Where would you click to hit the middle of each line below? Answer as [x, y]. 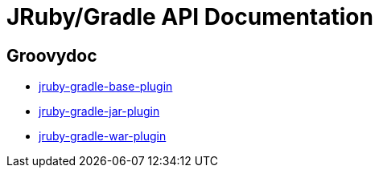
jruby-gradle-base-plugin [106, 87]
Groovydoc [52, 55]
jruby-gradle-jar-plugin [99, 111]
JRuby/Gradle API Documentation [190, 17]
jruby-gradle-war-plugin [103, 136]
